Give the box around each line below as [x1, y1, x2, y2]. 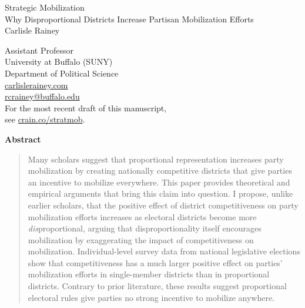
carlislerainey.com [5, 78, 68, 91]
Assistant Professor [5, 44, 73, 56]
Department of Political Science [5, 67, 119, 79]
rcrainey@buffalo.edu [5, 90, 80, 102]
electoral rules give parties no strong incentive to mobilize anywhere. [28, 291, 275, 303]
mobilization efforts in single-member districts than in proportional [28, 268, 270, 280]
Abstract [5, 133, 41, 145]
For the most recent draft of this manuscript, [5, 101, 167, 114]
